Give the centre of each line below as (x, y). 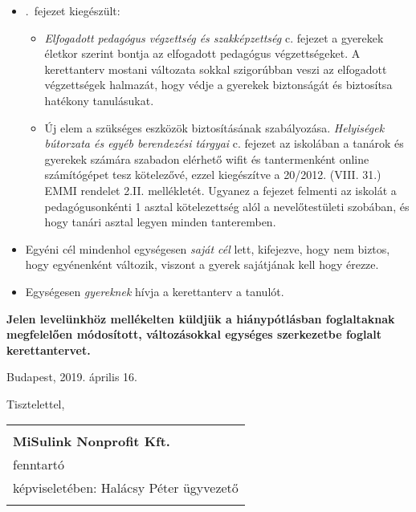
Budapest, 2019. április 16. (72, 377)
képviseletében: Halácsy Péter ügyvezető (126, 488)
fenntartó (39, 465)
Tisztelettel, (36, 403)
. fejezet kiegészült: (73, 10)
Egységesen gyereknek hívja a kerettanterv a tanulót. (155, 291)
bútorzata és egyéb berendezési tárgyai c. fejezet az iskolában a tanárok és (224, 143)
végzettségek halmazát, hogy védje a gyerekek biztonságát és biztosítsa (218, 85)
